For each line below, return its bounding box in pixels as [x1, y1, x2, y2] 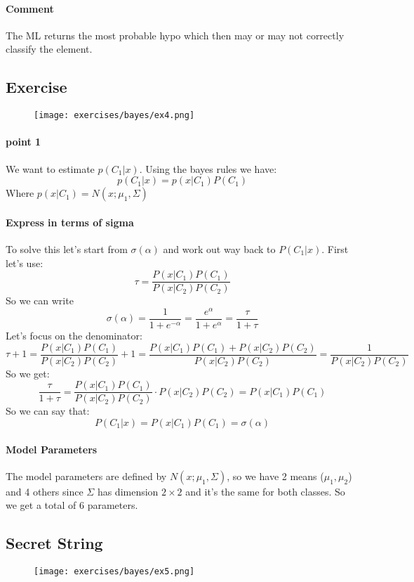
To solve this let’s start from [6, 242, 128, 257]
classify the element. [6, 41, 93, 56]
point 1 [6, 134, 41, 149]
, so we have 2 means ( [227, 468, 324, 483]
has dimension [97, 484, 159, 498]
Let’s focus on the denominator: [6, 328, 142, 343]
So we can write [6, 293, 74, 308]
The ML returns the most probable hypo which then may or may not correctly [6, 27, 345, 42]
